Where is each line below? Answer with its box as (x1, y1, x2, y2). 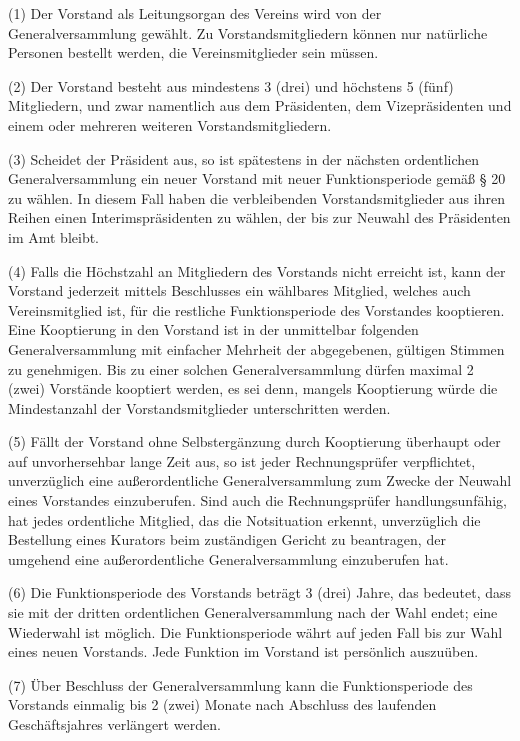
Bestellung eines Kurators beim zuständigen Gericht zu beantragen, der (8, 529, 446, 550)
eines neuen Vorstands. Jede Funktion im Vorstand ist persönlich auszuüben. (8, 641, 479, 662)
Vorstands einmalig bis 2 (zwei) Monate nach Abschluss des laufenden (8, 694, 437, 715)
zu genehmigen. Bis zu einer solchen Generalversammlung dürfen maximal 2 (8, 358, 474, 379)
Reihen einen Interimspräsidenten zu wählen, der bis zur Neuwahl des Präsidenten (8, 207, 511, 228)
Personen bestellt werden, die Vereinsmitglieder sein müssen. (8, 42, 379, 63)
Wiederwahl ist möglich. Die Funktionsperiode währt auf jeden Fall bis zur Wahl (8, 621, 503, 642)
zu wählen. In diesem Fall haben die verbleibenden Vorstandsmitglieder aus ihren (8, 187, 505, 208)
